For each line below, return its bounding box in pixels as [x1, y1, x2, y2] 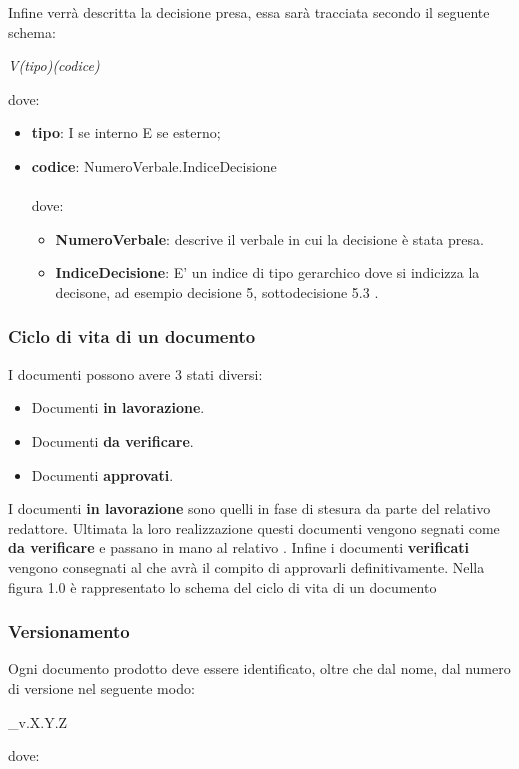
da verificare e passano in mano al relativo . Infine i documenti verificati [8, 537, 470, 558]
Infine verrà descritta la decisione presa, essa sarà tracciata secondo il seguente [8, 2, 490, 22]
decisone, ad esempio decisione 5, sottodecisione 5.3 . [55, 281, 379, 302]
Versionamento [8, 619, 130, 644]
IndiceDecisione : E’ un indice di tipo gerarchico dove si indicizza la [55, 262, 480, 283]
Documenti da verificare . [31, 430, 194, 451]
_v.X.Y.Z [8, 711, 68, 732]
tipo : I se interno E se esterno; [31, 122, 221, 143]
